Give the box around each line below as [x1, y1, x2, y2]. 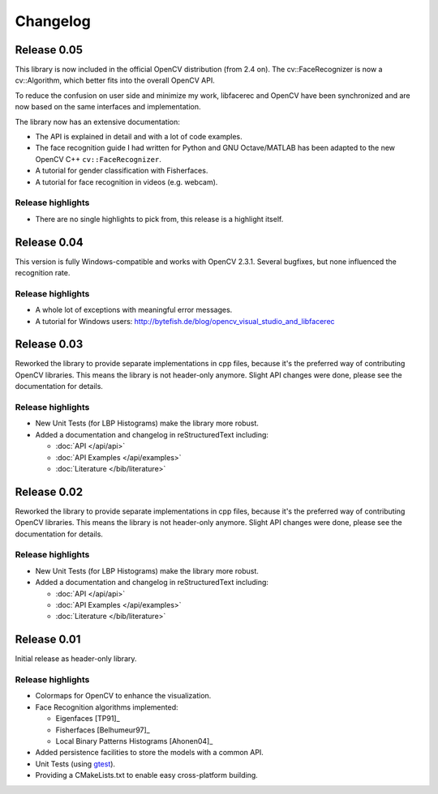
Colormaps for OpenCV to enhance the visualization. [35, 691, 212, 701]
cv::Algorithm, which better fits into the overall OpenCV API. [15, 75, 215, 85]
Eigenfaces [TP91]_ [55, 714, 121, 724]
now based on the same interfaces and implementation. [15, 102, 201, 112]
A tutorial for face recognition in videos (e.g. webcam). [35, 177, 218, 186]
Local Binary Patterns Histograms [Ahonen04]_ [55, 736, 213, 745]
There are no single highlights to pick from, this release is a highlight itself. [35, 214, 284, 224]
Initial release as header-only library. [15, 654, 137, 664]
